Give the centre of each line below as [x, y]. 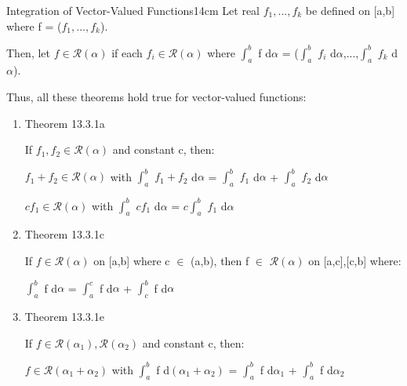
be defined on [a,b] [350, 10]
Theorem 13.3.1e [64, 316]
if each [127, 52]
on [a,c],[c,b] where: [355, 261]
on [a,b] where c [132, 261]
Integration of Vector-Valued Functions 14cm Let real [133, 10]
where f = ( [34, 25]
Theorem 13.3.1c [64, 234]
